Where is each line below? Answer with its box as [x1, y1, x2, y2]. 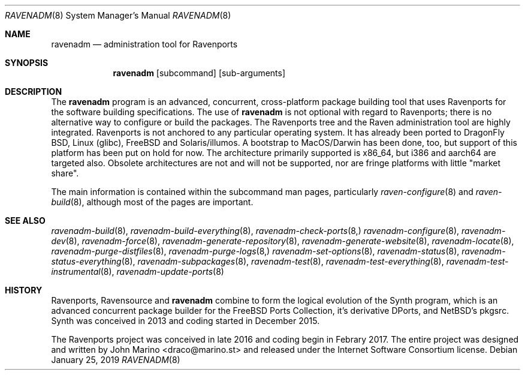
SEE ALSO [5, 215, 46, 226]
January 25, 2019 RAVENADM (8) [51, 355, 180, 365]
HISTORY [5, 285, 43, 295]
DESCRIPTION [5, 86, 62, 97]
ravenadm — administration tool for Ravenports [51, 39, 238, 49]
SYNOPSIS [5, 58, 49, 68]
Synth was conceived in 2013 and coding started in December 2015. [51, 316, 320, 326]
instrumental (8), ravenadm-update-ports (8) [51, 266, 224, 277]
